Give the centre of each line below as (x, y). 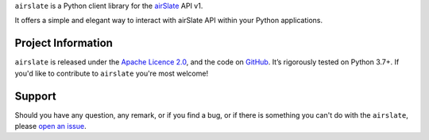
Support (35, 96)
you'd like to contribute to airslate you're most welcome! (112, 73)
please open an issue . (50, 126)
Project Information (64, 43)
